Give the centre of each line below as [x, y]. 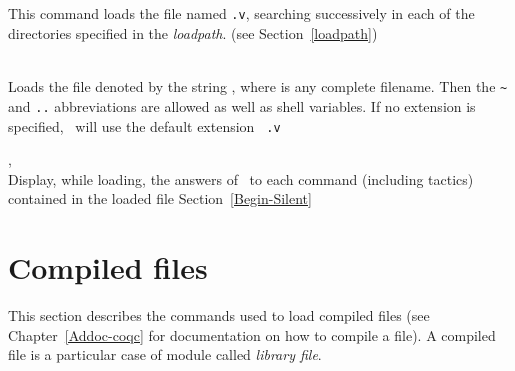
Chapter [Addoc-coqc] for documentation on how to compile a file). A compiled [252, 334]
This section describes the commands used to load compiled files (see [219, 315]
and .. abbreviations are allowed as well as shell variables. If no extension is [242, 105]
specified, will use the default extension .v [144, 125]
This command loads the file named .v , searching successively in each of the [241, 13]
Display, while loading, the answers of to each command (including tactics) [241, 178]
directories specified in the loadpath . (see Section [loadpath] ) [193, 33]
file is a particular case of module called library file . [165, 354]
